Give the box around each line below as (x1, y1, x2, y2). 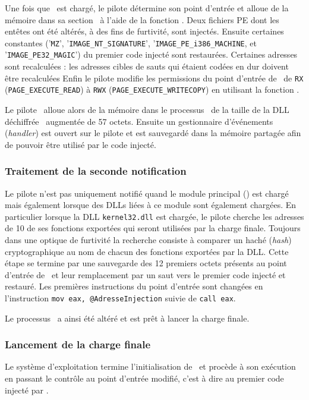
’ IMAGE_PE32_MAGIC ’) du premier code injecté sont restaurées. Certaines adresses (5, 48, 298, 61)
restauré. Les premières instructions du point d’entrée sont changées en (5, 280, 263, 292)
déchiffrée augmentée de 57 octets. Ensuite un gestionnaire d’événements (5, 115, 273, 127)
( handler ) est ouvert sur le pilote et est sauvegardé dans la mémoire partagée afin (5, 127, 301, 139)
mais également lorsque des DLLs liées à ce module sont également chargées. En (5, 199, 297, 211)
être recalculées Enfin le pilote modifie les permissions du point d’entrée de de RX (5, 71, 304, 84)
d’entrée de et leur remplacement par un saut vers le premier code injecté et (5, 268, 286, 281)
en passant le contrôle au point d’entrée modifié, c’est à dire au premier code (5, 372, 284, 385)
